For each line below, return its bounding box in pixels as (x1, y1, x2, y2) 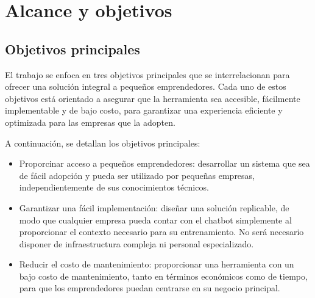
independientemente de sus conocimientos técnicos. (19, 181, 209, 194)
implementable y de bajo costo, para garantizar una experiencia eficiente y (5, 104, 283, 117)
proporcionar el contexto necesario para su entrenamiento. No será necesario (19, 225, 304, 238)
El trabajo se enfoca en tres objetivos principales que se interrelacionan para (5, 68, 290, 81)
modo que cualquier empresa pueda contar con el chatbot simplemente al (19, 213, 292, 226)
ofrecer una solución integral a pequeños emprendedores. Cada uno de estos (5, 80, 286, 93)
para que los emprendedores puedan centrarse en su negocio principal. (19, 282, 280, 294)
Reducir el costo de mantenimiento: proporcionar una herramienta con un (19, 258, 294, 271)
